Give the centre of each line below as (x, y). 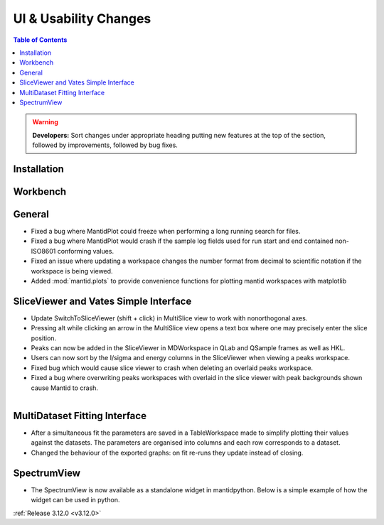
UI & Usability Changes (82, 18)
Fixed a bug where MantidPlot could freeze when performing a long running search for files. (166, 231)
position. (44, 338)
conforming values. (85, 251)
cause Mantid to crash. (65, 388)
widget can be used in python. (75, 500)
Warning (45, 122)
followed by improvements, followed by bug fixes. (105, 145)
